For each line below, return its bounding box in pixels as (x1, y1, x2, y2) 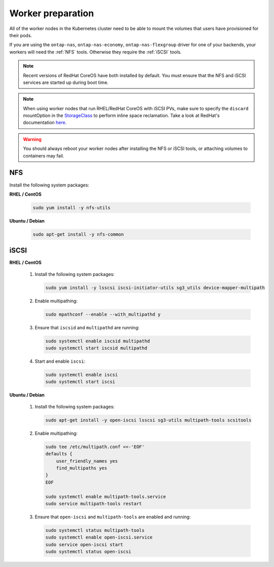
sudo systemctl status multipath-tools (45, 527, 145, 533)
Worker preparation (9, 8, 94, 19)
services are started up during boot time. (23, 79, 109, 85)
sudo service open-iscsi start (45, 542, 124, 547)
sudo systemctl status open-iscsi (45, 549, 131, 555)
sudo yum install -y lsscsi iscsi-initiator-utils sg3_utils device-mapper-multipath (45, 285, 265, 291)
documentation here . (23, 119, 67, 125)
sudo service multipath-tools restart (45, 500, 142, 507)
